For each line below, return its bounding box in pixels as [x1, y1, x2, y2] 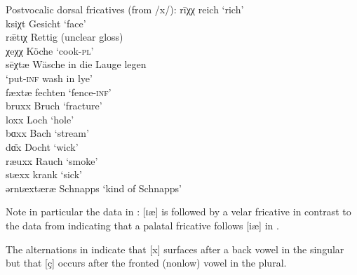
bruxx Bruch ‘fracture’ [6, 98, 102, 113]
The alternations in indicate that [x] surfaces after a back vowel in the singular [6, 241, 344, 256]
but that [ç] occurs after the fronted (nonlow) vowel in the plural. [6, 255, 287, 270]
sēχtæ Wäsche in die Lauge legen [6, 57, 147, 72]
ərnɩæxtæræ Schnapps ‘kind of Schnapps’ [6, 180, 182, 195]
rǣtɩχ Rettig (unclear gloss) [6, 29, 123, 44]
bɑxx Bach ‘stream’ [6, 126, 89, 140]
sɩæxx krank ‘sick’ [6, 167, 82, 182]
